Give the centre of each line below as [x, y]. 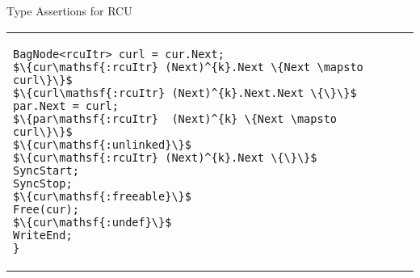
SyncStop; [43, 183]
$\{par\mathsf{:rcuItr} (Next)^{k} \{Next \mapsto [175, 118]
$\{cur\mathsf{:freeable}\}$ [102, 196]
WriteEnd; [43, 235]
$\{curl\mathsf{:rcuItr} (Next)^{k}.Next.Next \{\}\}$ [185, 93]
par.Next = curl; [66, 105]
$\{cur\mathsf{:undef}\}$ [92, 222]
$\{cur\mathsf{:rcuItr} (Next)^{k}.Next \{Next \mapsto [188, 67]
